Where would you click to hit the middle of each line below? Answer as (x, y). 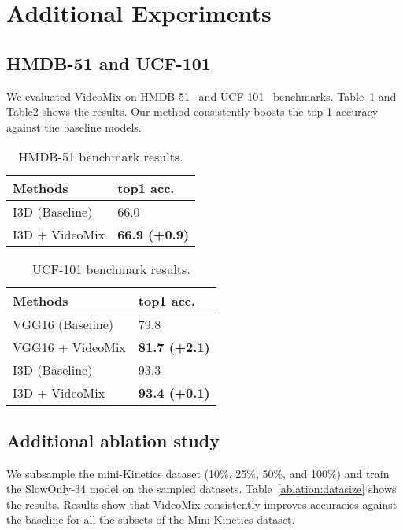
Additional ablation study (113, 440)
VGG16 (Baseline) (63, 324)
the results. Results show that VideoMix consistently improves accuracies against (202, 504)
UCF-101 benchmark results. (111, 269)
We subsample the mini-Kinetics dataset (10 (113, 473)
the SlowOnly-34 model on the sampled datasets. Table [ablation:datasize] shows (201, 489)
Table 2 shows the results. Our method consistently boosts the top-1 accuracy (192, 111)
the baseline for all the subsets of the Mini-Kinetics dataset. (151, 519)
